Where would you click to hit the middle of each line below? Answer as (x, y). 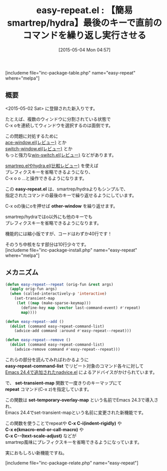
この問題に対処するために (32, 136)
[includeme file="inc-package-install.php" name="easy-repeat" (71, 250)
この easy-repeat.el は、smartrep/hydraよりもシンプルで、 (67, 189)
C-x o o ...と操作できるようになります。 (46, 178)
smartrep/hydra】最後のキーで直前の (85, 23)
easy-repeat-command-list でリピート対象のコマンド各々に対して (75, 366)
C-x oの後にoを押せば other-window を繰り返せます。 (62, 206)
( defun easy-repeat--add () (35, 321)
